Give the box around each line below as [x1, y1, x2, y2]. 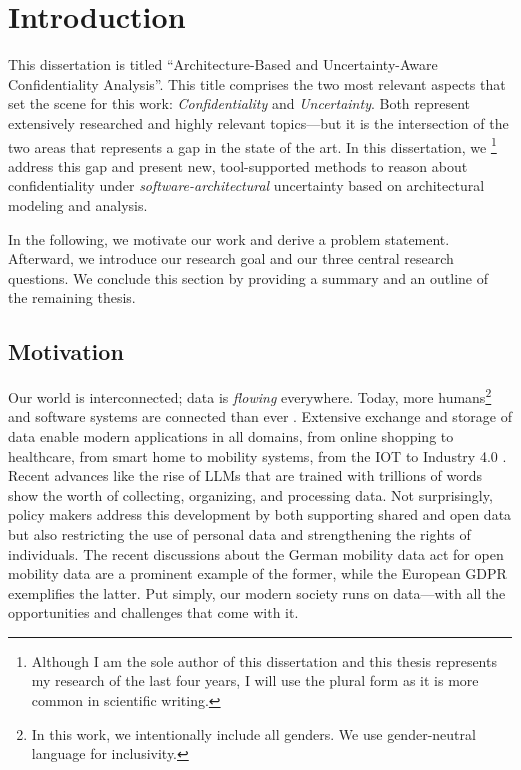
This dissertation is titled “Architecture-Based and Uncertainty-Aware [8, 54, 438, 75]
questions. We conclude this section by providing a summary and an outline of [8, 267, 488, 288]
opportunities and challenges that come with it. [8, 602, 299, 623]
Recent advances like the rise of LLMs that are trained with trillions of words [8, 465, 483, 486]
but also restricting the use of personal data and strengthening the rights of [8, 523, 471, 544]
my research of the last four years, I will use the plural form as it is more [31, 670, 479, 691]
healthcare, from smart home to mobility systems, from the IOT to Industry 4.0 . [8, 445, 507, 466]
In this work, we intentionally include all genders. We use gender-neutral [31, 723, 476, 744]
